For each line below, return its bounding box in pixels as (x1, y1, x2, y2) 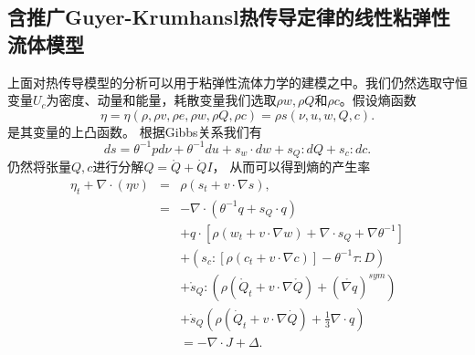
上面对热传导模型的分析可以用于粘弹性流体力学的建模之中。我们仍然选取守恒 (7, 72, 468, 91)
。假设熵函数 (339, 90, 417, 110)
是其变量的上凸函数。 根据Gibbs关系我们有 (7, 121, 262, 141)
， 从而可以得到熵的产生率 (212, 157, 371, 176)
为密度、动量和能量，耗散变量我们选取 (46, 90, 277, 110)
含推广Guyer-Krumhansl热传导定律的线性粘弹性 (7, 3, 450, 31)
